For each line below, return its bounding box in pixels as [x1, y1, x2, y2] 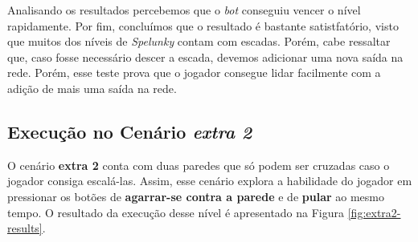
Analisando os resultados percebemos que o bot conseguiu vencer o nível [7, 2, 361, 18]
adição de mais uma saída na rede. [7, 79, 177, 96]
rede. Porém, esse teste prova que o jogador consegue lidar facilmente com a [7, 64, 381, 81]
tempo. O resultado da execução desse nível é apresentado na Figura [7, 204, 345, 220]
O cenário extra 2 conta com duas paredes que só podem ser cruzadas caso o [7, 156, 390, 173]
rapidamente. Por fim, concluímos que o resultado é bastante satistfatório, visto [7, 17, 399, 34]
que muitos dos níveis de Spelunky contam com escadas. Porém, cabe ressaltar [7, 33, 391, 50]
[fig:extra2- [347, 204, 401, 220]
